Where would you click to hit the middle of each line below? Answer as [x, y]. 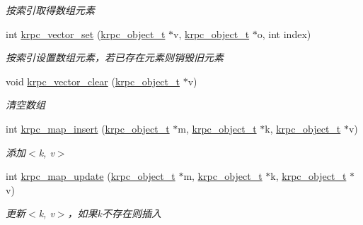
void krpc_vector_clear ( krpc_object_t [93, 81]
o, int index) [284, 34]
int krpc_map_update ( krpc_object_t [91, 176]
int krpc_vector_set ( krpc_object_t [86, 34]
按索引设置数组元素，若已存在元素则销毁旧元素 [115, 57]
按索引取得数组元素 [50, 10]
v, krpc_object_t [212, 34]
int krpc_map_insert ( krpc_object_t [88, 128]
